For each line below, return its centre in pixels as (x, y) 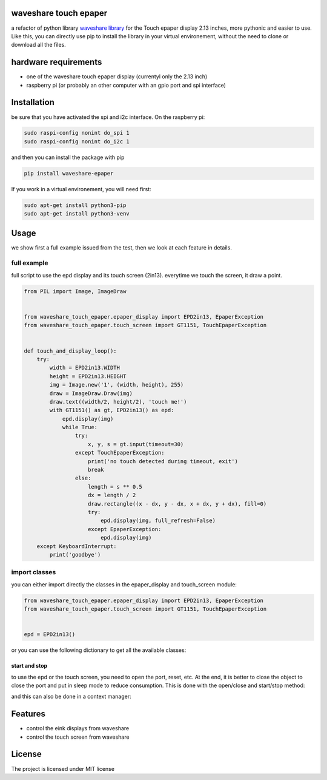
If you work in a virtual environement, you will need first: (81, 189)
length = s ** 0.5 (115, 487)
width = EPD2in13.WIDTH (85, 368)
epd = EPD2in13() (50, 635)
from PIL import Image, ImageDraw (75, 291)
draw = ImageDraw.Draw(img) (91, 393)
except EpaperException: (125, 529)
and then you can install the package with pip (68, 157)
